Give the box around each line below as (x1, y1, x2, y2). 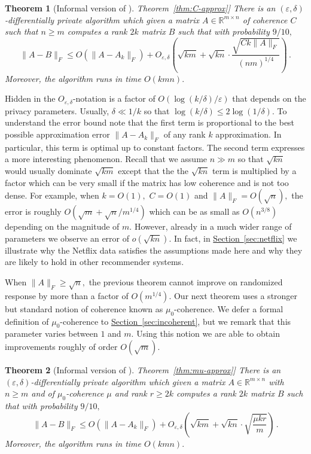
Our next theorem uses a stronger (173, 289, 298, 301)
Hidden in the (5, 92, 56, 105)
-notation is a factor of (72, 92, 155, 105)
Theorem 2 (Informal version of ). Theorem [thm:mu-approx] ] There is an (5, 363, 281, 376)
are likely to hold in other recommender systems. (5, 255, 184, 268)
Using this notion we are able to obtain (136, 327, 280, 340)
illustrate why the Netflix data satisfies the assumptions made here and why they (5, 243, 303, 256)
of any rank (163, 128, 206, 141)
